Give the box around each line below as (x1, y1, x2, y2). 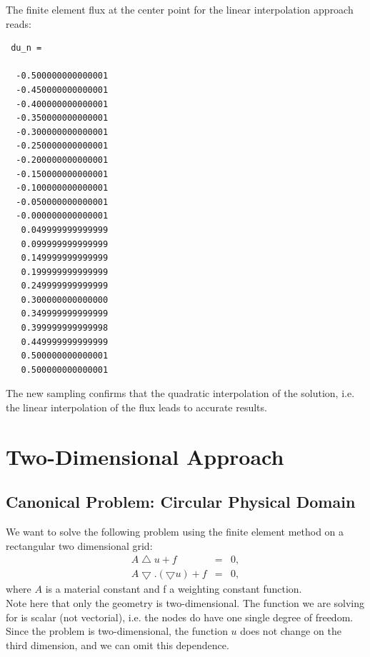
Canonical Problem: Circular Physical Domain (6, 491, 356, 513)
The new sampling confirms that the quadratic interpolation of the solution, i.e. (6, 386, 355, 401)
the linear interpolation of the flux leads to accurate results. (6, 400, 267, 415)
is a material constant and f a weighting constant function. (45, 581, 302, 596)
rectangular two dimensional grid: (6, 538, 153, 553)
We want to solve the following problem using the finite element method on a (6, 524, 344, 539)
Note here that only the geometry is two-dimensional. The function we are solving (6, 596, 364, 611)
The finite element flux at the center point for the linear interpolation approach (6, 2, 354, 16)
